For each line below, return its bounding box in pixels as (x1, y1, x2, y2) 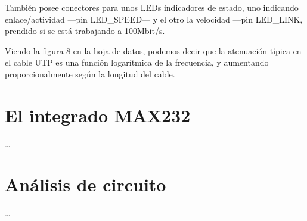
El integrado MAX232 (5, 102, 191, 127)
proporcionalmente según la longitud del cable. (5, 67, 175, 80)
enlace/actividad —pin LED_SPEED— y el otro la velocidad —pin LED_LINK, (5, 13, 303, 25)
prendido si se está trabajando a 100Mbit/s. (5, 24, 165, 37)
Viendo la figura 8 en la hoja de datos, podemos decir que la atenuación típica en (5, 44, 302, 57)
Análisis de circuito (5, 172, 166, 197)
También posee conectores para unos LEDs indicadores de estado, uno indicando (5, 1, 299, 13)
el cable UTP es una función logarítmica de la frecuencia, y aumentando (5, 56, 269, 69)
